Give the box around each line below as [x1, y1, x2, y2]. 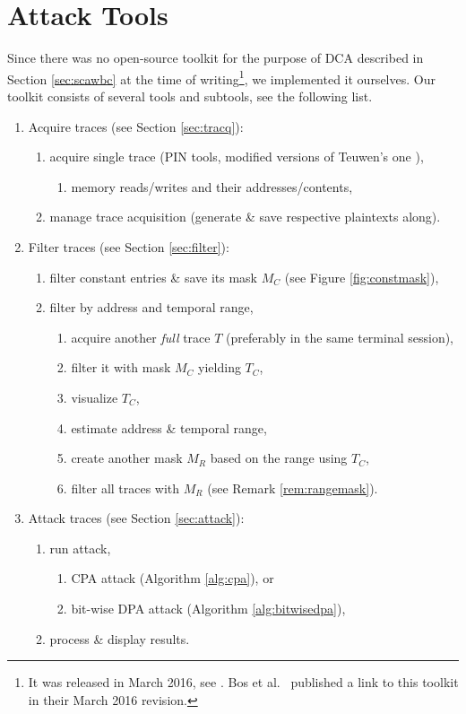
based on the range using [210, 448, 348, 467]
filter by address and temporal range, [49, 298, 254, 317]
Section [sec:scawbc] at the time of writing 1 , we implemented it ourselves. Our [7, 66, 436, 88]
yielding [198, 358, 241, 377]
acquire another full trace [71, 327, 211, 346]
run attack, [49, 538, 111, 557]
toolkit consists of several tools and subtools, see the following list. [7, 86, 373, 105]
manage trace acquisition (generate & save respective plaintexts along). [49, 207, 441, 226]
